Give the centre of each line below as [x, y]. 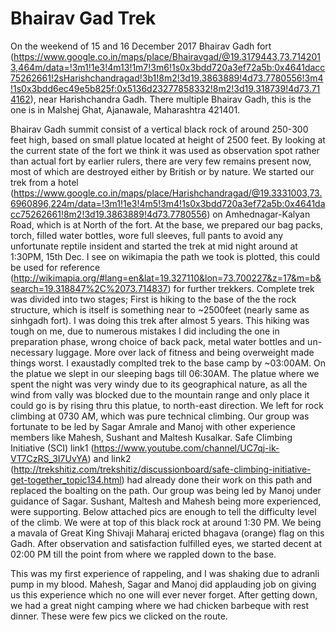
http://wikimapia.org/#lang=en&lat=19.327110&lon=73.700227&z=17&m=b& [167, 278]
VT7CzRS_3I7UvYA [49, 458]
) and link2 [109, 458]
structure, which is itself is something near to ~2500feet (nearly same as [160, 309]
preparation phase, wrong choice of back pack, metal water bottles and [158, 341]
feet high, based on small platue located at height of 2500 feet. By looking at [168, 139]
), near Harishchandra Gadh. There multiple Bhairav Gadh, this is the [170, 99]
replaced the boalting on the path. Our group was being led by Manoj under [166, 490]
